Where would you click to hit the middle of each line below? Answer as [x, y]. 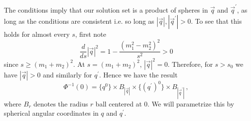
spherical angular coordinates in [51, 113]
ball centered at [119, 103]
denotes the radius [61, 103]
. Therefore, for [190, 64]
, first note [91, 34]
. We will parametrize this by [191, 103]
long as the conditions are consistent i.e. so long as [79, 21]
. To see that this [216, 21]
